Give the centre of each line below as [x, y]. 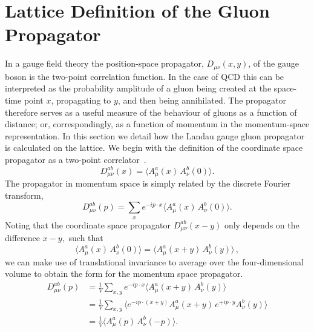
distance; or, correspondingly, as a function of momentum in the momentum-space [157, 124]
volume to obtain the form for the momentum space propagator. [124, 274]
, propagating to [81, 100]
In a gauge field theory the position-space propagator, [104, 63]
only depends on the [262, 224]
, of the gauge [273, 63]
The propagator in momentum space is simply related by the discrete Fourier [148, 183]
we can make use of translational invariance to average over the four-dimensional [154, 261]
